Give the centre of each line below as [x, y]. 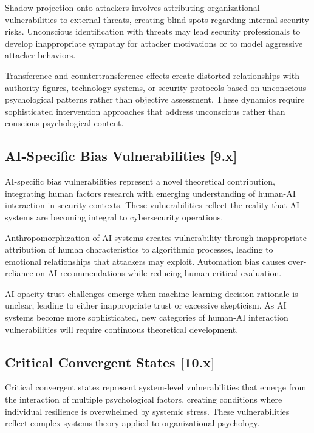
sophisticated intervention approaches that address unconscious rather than [145, 111]
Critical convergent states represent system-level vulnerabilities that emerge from [156, 387]
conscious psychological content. [64, 123]
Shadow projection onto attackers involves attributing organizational [132, 7]
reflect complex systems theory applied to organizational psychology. [132, 423]
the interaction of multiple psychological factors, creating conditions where [144, 399]
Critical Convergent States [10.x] [110, 362]
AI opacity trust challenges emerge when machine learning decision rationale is [152, 293]
